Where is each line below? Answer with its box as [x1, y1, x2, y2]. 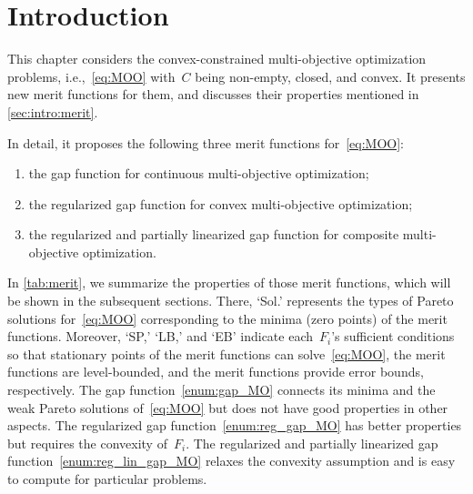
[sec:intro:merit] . [7, 102, 98, 121]
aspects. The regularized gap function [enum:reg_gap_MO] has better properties [7, 416, 462, 435]
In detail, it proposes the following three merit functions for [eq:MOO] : [7, 133, 405, 152]
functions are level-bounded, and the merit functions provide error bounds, [7, 362, 424, 381]
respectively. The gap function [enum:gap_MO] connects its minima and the [7, 380, 436, 399]
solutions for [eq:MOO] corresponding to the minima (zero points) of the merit [7, 308, 448, 328]
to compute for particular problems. [7, 469, 207, 488]
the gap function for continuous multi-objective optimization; [28, 164, 369, 183]
